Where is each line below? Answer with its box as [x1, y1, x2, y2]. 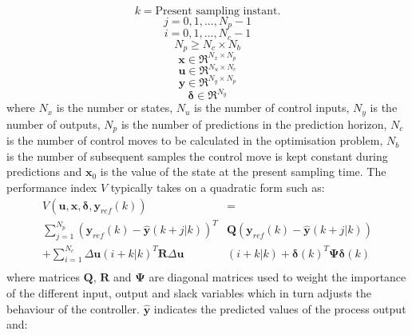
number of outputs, [6, 115, 101, 132]
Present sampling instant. [155, 6, 281, 17]
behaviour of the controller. [6, 300, 140, 317]
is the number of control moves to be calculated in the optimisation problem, [6, 132, 383, 149]
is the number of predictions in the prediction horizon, [121, 115, 387, 132]
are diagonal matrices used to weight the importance [149, 269, 406, 285]
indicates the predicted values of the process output [153, 300, 406, 317]
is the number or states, [56, 99, 173, 116]
